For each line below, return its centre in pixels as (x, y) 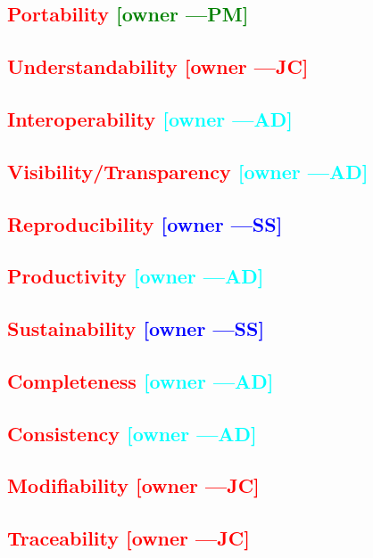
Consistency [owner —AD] (132, 433)
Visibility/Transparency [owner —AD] (188, 171)
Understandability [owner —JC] (158, 66)
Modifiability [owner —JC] (133, 485)
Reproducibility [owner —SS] (145, 223)
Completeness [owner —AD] (141, 380)
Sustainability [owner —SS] (136, 328)
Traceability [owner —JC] (128, 538)
